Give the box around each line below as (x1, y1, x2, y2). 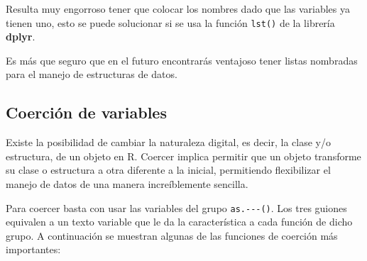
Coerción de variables (6, 101, 167, 123)
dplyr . (6, 29, 35, 44)
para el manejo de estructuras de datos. (6, 67, 177, 82)
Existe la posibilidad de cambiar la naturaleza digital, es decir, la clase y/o (6, 135, 331, 150)
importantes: (6, 242, 61, 257)
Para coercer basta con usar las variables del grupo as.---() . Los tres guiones (6, 200, 347, 215)
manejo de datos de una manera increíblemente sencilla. (6, 177, 248, 191)
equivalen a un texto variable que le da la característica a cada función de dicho (6, 214, 353, 229)
